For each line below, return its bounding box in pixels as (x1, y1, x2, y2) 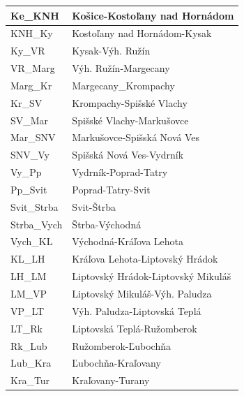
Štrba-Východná (72, 217, 142, 231)
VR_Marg (10, 61, 55, 75)
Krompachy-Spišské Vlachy (72, 95, 188, 110)
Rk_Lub (10, 338, 47, 353)
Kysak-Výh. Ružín (72, 43, 151, 58)
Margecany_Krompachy (72, 78, 175, 92)
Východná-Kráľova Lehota (72, 234, 184, 249)
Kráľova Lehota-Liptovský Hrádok (72, 251, 218, 266)
